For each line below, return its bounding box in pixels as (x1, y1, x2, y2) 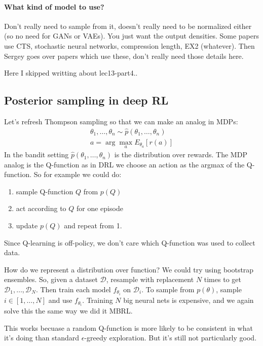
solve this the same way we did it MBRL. (4, 305, 133, 316)
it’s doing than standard (4, 332, 80, 343)
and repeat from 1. (64, 220, 122, 231)
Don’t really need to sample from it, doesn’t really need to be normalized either (4, 20, 252, 31)
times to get (204, 274, 241, 285)
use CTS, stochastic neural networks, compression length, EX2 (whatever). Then (4, 40, 255, 51)
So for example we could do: (33, 169, 122, 180)
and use (48, 295, 72, 305)
